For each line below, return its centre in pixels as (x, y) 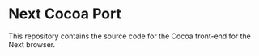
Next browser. (32, 44)
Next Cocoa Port (65, 14)
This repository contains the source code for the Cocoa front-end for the (129, 36)
